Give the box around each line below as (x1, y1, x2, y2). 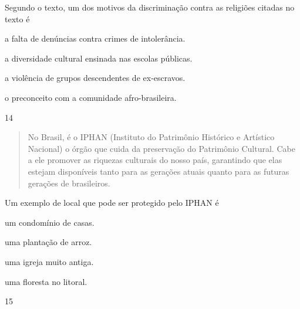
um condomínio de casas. (5, 216, 95, 228)
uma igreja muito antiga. (5, 255, 94, 267)
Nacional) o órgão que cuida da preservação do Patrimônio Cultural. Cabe (28, 142, 295, 154)
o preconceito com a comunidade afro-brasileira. (5, 91, 177, 103)
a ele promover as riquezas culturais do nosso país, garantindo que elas (28, 154, 282, 166)
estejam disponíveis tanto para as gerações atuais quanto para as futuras (28, 165, 289, 177)
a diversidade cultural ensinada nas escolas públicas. (5, 52, 193, 64)
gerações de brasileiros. (28, 176, 110, 189)
